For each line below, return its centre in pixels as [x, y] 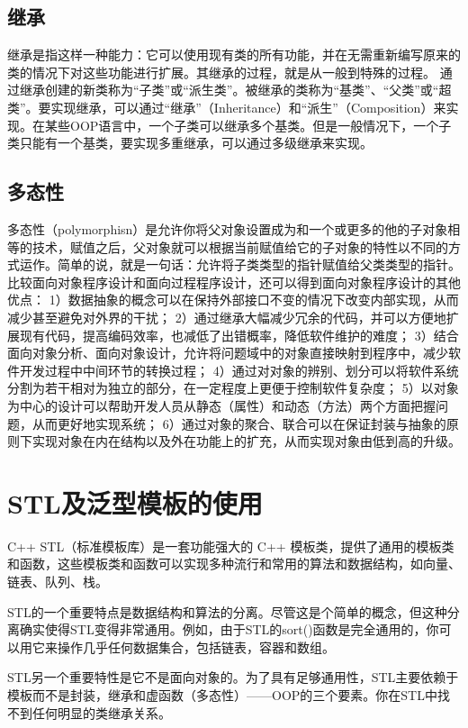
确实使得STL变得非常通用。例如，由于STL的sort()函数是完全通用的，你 [229, 629]
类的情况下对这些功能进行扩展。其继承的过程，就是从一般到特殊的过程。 [221, 72]
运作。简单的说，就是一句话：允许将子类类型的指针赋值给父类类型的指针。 [240, 264]
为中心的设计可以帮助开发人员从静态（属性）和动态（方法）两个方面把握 [221, 405]
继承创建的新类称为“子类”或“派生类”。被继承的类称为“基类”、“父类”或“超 [235, 90]
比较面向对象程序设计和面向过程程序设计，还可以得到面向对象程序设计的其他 [234, 282]
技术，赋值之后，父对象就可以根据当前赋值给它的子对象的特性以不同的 [240, 246]
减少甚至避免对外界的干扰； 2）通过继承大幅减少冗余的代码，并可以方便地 [227, 317]
